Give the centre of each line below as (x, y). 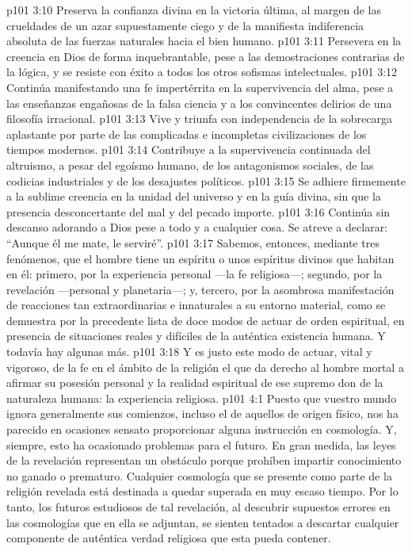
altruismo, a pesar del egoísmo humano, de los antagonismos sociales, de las (190, 165)
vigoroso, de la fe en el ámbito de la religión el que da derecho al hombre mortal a (205, 367)
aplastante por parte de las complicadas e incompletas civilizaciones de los (187, 134)
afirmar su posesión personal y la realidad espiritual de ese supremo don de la (195, 383)
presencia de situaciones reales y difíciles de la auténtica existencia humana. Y (196, 336)
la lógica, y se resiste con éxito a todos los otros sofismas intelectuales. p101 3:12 (202, 72)
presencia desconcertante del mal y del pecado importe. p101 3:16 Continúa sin (198, 211)
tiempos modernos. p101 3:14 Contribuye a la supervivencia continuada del (189, 149)
